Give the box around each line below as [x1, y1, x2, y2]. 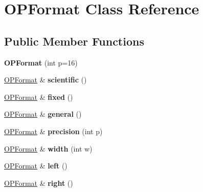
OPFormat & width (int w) [4, 143, 93, 154]
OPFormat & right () [4, 177, 73, 188]
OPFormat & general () [4, 109, 82, 119]
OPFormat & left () [4, 160, 67, 171]
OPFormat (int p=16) [4, 57, 78, 68]
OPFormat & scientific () [4, 74, 87, 85]
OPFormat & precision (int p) [4, 125, 103, 136]
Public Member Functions [4, 33, 144, 49]
